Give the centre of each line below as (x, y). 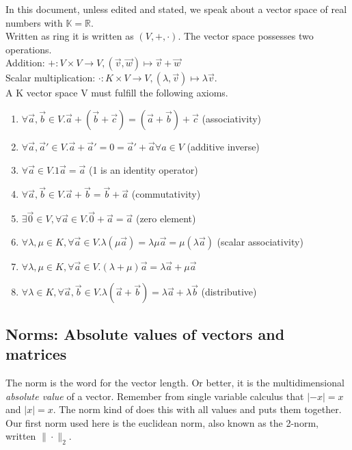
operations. (29, 49)
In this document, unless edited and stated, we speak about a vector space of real (176, 9)
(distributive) (229, 292)
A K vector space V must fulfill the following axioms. (117, 93)
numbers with (34, 22)
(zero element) (166, 219)
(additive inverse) (223, 146)
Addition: (25, 63)
